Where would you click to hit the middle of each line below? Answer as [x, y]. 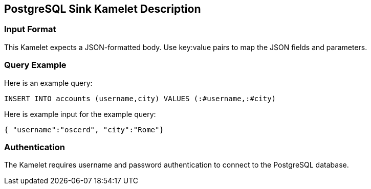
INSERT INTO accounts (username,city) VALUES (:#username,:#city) [140, 98]
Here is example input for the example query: [80, 114]
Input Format [30, 29]
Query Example [35, 65]
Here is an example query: [48, 83]
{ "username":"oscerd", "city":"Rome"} [84, 129]
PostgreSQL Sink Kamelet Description [103, 9]
